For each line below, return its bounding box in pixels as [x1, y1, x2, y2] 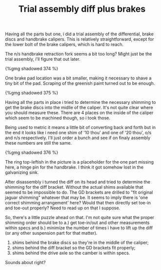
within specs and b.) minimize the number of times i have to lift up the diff [5, 225, 153, 231]
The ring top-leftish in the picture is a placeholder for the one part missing [5, 159, 154, 165]
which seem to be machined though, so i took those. [5, 115, 111, 121]
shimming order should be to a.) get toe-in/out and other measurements [5, 220, 150, 226]
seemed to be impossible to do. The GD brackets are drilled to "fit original [5, 190, 153, 196]
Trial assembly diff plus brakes [18, 3, 146, 15]
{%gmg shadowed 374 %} [5, 66, 59, 72]
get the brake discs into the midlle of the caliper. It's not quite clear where [5, 104, 153, 111]
